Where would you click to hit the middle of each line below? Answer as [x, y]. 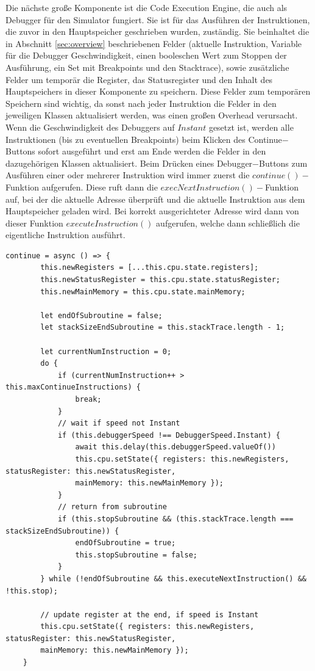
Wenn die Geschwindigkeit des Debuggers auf [90, 127]
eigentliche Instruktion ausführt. [65, 235]
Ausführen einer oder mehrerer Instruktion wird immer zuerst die [128, 175]
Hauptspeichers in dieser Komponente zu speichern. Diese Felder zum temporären [158, 91]
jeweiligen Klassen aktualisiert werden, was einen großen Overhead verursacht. [152, 115]
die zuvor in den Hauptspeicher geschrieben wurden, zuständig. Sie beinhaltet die [157, 31]
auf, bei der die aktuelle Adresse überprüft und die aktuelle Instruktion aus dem [155, 199]
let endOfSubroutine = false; [101, 315]
